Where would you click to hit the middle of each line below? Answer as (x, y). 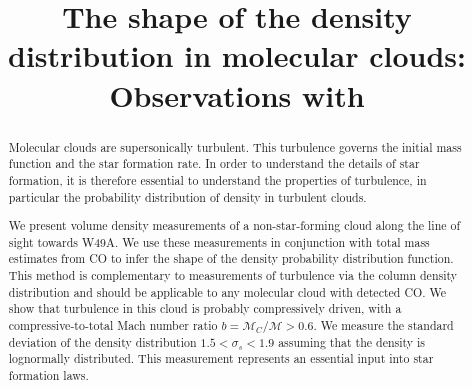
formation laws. (48, 374)
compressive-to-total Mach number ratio (113, 325)
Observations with (237, 94)
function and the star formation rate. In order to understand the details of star (214, 163)
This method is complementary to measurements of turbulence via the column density (233, 275)
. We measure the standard (383, 325)
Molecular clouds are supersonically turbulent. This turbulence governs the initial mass (235, 146)
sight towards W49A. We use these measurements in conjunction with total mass (219, 241)
